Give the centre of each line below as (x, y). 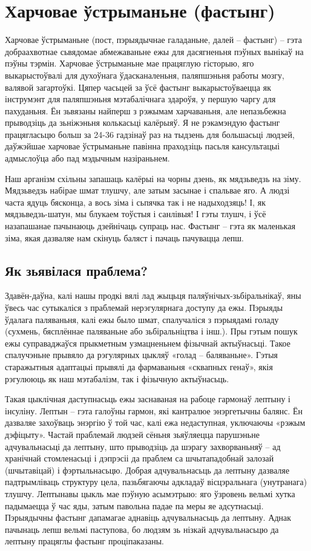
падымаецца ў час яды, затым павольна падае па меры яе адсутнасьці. (134, 505)
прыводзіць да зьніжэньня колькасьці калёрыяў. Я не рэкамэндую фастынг (142, 122)
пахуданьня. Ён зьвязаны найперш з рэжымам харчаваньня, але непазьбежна (146, 110)
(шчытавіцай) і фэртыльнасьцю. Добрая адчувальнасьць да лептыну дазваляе (147, 470)
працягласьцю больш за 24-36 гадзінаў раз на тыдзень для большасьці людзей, (150, 134)
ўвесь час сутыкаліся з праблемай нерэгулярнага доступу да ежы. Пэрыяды (144, 308)
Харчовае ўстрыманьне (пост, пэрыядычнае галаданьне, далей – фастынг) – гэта (153, 40)
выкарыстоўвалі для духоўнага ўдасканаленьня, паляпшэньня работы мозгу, (145, 75)
